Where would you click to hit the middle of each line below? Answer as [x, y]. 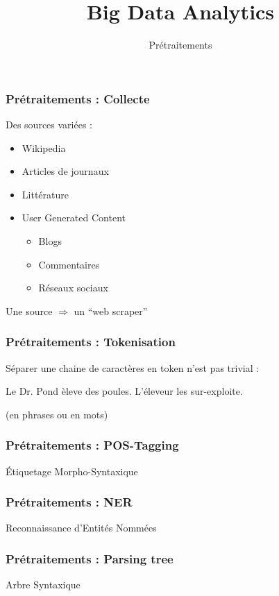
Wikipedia [44, 147]
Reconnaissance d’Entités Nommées [81, 528]
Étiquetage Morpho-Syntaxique [72, 471]
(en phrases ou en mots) [57, 414]
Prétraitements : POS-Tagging [92, 445]
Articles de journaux [65, 171]
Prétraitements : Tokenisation [91, 342]
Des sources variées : [49, 125]
